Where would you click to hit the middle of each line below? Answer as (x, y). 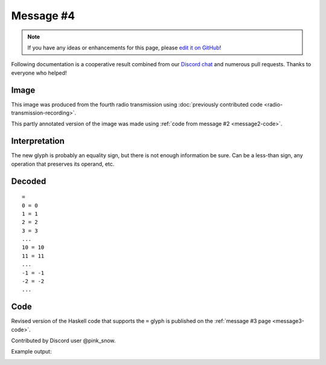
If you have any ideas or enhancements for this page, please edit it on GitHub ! (124, 48)
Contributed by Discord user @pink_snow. (63, 341)
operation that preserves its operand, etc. (63, 164)
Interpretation (38, 141)
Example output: (31, 352)
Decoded (29, 181)
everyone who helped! (39, 73)
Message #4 (43, 16)
